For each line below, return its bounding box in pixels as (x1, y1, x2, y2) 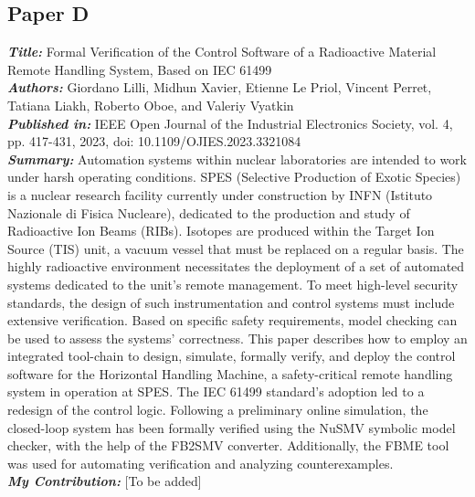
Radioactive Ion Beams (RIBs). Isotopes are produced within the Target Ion (7, 221, 435, 240)
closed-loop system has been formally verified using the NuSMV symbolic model (7, 418, 456, 437)
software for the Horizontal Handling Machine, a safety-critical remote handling (7, 364, 453, 383)
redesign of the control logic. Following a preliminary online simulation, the (7, 400, 428, 419)
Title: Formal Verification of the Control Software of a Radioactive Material (7, 42, 437, 61)
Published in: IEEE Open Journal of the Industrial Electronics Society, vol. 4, (7, 113, 453, 132)
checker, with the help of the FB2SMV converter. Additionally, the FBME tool (7, 436, 449, 455)
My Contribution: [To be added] (7, 471, 202, 491)
